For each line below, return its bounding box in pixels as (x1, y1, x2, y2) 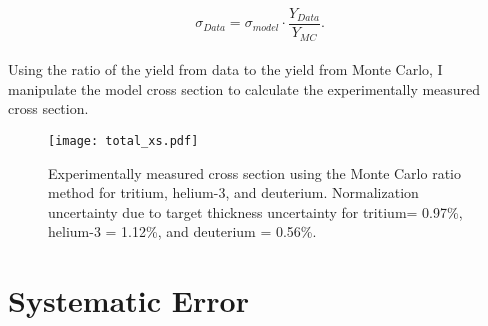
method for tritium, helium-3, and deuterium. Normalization (48, 182, 419, 203)
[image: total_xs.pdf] (48, 133, 199, 148)
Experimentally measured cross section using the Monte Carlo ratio (48, 162, 461, 183)
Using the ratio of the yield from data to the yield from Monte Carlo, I (8, 59, 443, 80)
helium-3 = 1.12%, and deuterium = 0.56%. (48, 221, 317, 242)
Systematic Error (8, 280, 249, 321)
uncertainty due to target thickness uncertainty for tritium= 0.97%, (48, 201, 463, 222)
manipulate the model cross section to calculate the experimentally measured (8, 78, 481, 99)
